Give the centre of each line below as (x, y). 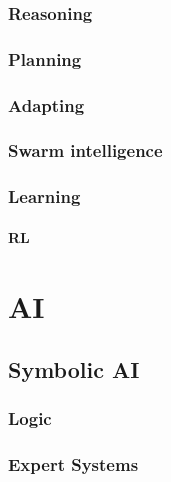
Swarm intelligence (85, 150)
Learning (44, 196)
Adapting (46, 104)
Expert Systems (73, 464)
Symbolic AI (74, 369)
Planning (45, 58)
